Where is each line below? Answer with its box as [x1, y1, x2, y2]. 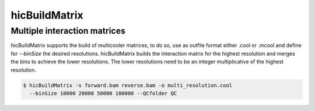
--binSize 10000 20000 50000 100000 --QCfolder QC [29, 90, 177, 96]
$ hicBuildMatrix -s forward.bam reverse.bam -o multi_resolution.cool [23, 82, 233, 88]
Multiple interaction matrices [10, 26, 125, 36]
